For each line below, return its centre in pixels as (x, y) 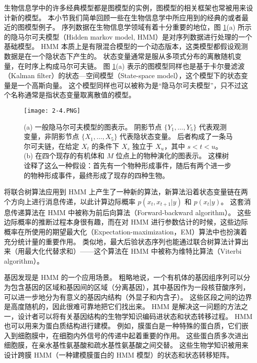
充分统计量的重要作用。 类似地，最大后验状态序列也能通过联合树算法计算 (123, 241)
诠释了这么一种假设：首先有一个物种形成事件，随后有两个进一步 (128, 165)
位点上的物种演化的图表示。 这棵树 (172, 156)
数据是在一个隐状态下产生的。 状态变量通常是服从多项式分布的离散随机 (119, 56)
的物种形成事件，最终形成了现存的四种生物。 (96, 175)
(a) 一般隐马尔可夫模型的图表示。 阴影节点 (93, 126)
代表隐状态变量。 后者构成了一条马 (176, 136)
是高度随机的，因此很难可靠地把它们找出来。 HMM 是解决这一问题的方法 (123, 306)
